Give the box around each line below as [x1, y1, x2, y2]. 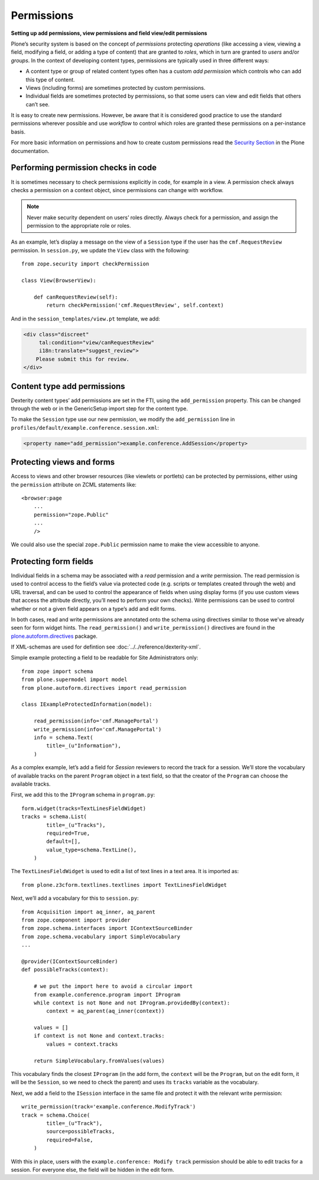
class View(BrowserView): [21, 277, 97, 284]
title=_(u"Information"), [46, 743, 121, 749]
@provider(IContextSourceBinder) [21, 958, 118, 965]
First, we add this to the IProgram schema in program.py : [11, 791, 155, 798]
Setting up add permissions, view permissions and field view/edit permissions [11, 30, 207, 37]
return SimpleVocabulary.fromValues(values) [33, 1057, 165, 1064]
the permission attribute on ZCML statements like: [11, 481, 137, 488]
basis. [11, 128, 26, 135]
